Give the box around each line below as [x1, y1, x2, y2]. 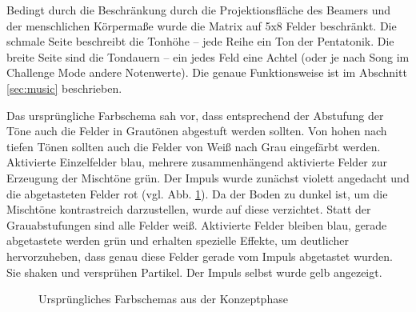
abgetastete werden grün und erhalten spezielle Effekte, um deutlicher [6, 232, 349, 249]
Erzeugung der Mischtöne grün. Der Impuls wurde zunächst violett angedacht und [6, 169, 410, 186]
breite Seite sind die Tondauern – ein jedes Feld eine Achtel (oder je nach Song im [6, 48, 410, 65]
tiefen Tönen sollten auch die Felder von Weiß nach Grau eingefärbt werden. [6, 138, 381, 154]
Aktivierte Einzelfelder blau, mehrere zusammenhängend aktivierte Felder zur [6, 154, 387, 170]
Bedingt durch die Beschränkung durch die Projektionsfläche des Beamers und [6, 2, 391, 18]
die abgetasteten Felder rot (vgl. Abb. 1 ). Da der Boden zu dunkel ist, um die [6, 185, 388, 202]
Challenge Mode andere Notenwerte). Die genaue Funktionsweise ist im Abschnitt [6, 64, 407, 81]
